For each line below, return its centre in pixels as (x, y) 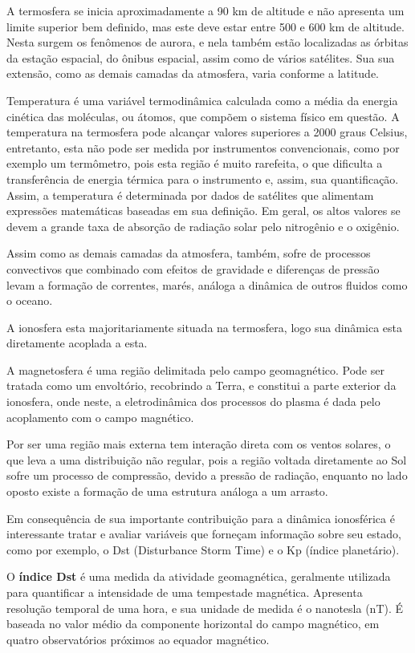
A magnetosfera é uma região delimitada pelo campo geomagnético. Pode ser (195, 369)
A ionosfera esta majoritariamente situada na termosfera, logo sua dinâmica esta (204, 327)
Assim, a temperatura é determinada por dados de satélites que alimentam (190, 195)
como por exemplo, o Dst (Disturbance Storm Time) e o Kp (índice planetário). (203, 549)
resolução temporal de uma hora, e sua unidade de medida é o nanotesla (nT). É (205, 608)
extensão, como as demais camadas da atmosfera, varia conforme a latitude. (193, 73)
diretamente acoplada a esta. (77, 343)
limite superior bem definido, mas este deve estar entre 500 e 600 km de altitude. (205, 26)
